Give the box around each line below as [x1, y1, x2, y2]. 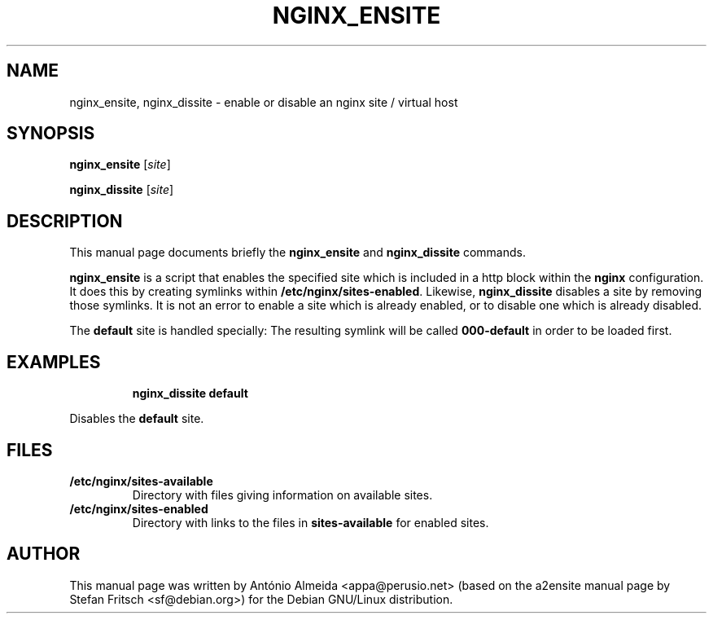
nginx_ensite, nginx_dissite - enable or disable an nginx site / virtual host [69, 95, 458, 109]
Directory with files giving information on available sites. [132, 487, 433, 502]
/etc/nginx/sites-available [69, 473, 213, 488]
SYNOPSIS [7, 123, 95, 144]
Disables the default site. [69, 411, 204, 426]
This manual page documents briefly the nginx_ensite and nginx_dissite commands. [69, 245, 526, 260]
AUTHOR [7, 543, 81, 565]
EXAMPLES [7, 351, 101, 372]
